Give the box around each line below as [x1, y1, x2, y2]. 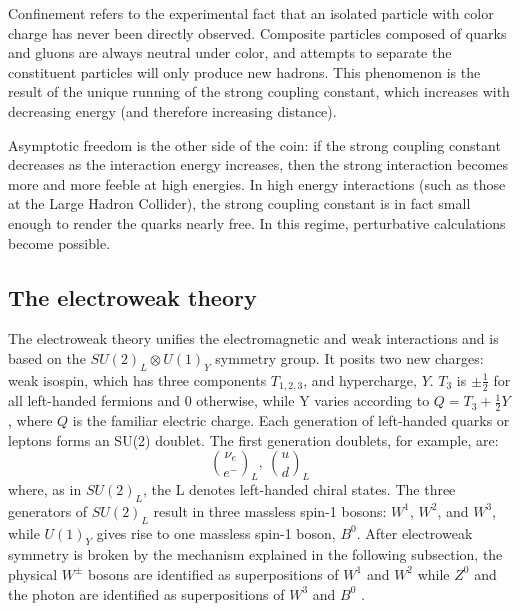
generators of [8, 500, 88, 521]
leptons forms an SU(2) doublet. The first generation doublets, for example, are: [8, 429, 499, 450]
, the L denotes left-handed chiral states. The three [142, 478, 456, 499]
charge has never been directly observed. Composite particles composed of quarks [8, 22, 507, 43]
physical [8, 563, 58, 584]
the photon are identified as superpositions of [8, 583, 285, 604]
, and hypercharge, [303, 369, 417, 390]
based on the [8, 347, 86, 368]
